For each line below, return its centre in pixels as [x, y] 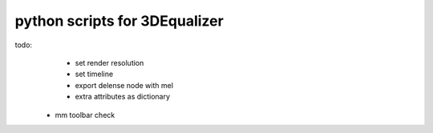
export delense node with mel [124, 85]
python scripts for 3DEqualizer [119, 21]
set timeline [94, 74]
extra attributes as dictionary [123, 97]
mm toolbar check [85, 115]
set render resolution [109, 62]
